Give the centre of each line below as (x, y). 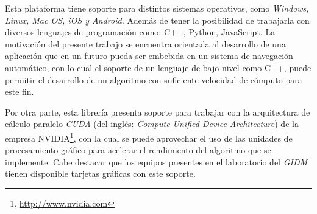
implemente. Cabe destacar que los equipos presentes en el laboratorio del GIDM (156, 161)
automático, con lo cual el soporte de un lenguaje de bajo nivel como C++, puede (158, 67)
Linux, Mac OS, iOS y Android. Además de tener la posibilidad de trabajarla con (157, 20)
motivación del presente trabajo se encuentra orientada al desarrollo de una (145, 43)
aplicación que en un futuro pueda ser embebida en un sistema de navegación (149, 56)
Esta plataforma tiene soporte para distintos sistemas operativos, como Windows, (157, 8)
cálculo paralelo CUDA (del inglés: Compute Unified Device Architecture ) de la (152, 124)
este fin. (20, 91)
